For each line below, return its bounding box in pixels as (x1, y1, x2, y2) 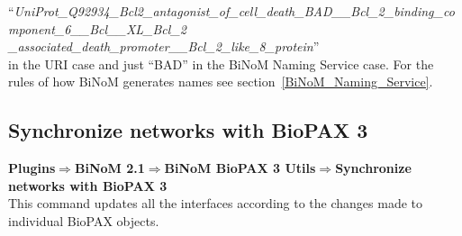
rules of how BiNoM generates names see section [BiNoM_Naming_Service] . (8, 72, 433, 91)
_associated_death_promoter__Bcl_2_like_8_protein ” (8, 37, 320, 56)
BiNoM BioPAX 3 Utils (164, 159, 316, 177)
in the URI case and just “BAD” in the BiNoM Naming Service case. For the (8, 54, 434, 73)
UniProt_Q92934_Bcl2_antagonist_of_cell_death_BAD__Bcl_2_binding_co (14, 2, 455, 20)
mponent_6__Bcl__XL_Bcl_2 (8, 19, 186, 38)
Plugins (8, 159, 56, 177)
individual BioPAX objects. (8, 211, 159, 230)
